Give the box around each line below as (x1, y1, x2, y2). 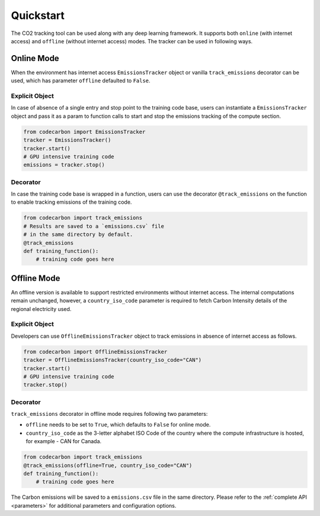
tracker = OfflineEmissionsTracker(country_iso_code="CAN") (23, 357, 202, 364)
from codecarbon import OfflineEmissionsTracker (23, 348, 168, 355)
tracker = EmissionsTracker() (23, 137, 111, 143)
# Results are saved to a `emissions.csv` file (23, 223, 164, 229)
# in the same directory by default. (23, 231, 133, 238)
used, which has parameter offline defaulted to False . (11, 77, 151, 84)
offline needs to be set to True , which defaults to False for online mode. (25, 421, 211, 428)
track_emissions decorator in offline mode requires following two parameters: (11, 411, 208, 418)
